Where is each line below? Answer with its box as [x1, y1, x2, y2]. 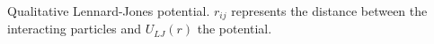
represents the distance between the [231, 2, 428, 19]
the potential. [197, 19, 272, 38]
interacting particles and [7, 19, 142, 38]
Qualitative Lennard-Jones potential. [7, 2, 210, 19]
